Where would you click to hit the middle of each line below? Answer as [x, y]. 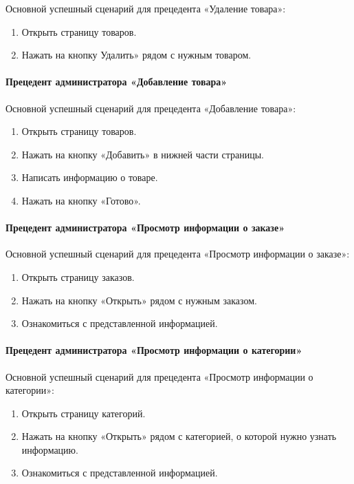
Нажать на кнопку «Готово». [81, 200]
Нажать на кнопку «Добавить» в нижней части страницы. [143, 154]
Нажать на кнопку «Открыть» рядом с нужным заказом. [139, 300]
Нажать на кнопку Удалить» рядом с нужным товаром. [136, 55]
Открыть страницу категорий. [84, 413]
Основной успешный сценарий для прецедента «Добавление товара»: [151, 108]
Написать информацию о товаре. [90, 177]
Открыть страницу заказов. [78, 276]
